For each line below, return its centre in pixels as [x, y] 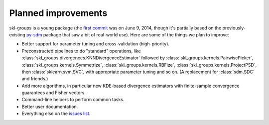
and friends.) [35, 79]
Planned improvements [58, 13]
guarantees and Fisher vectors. [54, 93]
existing [17, 34]
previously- [234, 28]
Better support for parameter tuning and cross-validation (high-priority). [95, 44]
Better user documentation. [50, 107]
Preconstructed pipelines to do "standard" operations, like [81, 51]
